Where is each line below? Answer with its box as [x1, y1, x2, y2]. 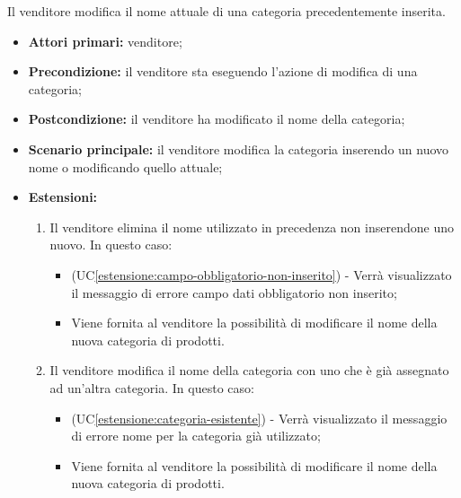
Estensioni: [28, 188, 98, 206]
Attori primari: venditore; [28, 31, 182, 50]
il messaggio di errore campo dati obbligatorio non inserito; [71, 283, 397, 301]
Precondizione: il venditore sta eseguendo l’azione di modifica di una [28, 62, 418, 81]
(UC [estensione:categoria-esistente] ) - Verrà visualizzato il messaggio [71, 408, 448, 427]
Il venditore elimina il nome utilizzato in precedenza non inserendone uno [49, 217, 454, 236]
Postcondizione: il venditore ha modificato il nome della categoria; [28, 109, 405, 128]
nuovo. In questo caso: [49, 235, 173, 254]
